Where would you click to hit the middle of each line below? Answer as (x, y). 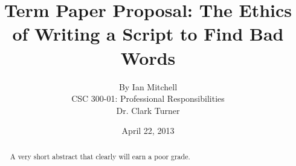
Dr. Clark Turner (148, 110)
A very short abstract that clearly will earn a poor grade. (100, 156)
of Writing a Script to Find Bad (148, 34)
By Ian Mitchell (148, 86)
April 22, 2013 (148, 131)
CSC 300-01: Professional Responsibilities (148, 98)
